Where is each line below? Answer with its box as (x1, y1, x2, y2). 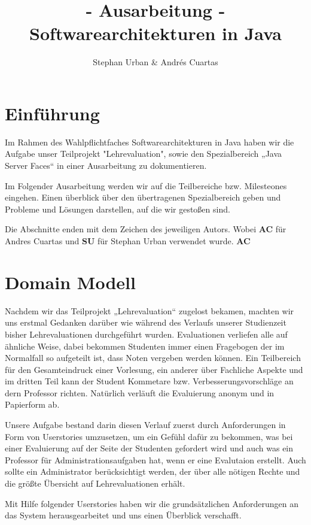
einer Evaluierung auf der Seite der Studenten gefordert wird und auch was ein (5, 442, 294, 454)
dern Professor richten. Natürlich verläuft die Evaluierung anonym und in (5, 386, 275, 399)
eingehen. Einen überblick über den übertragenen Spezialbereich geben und (5, 191, 281, 204)
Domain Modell (5, 269, 136, 294)
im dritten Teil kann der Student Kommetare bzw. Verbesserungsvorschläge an (5, 375, 294, 387)
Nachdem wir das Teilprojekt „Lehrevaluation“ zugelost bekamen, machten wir (5, 304, 294, 317)
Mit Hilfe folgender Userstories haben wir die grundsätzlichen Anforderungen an (5, 497, 299, 509)
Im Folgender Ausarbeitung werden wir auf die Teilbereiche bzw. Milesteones (5, 179, 287, 192)
